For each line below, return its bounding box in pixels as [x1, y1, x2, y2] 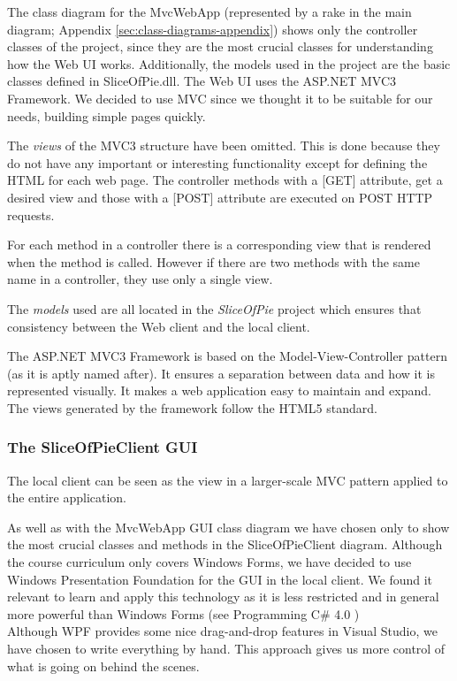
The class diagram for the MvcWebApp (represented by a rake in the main [7, 3, 412, 20]
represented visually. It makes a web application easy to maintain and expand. [7, 381, 431, 400]
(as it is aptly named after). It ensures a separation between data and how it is [7, 363, 435, 382]
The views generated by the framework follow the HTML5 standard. [7, 398, 377, 417]
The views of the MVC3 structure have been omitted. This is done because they [7, 136, 440, 155]
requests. [7, 205, 55, 224]
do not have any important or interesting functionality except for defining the [7, 153, 428, 172]
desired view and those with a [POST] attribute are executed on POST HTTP [7, 187, 433, 206]
